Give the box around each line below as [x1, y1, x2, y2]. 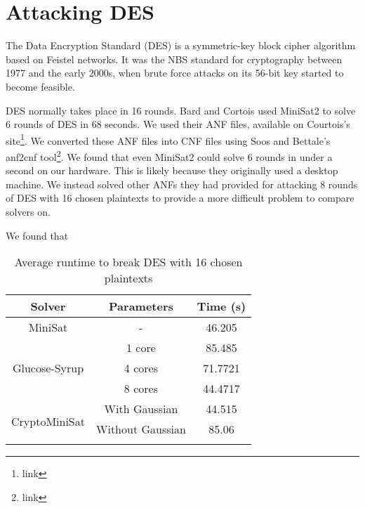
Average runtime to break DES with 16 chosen [14, 254, 243, 271]
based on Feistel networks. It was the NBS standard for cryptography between [6, 51, 343, 66]
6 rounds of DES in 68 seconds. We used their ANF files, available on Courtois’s [6, 117, 350, 131]
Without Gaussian [95, 421, 186, 438]
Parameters [109, 298, 173, 315]
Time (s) [197, 298, 246, 315]
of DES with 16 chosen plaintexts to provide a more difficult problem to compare [6, 190, 354, 205]
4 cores [124, 360, 158, 377]
